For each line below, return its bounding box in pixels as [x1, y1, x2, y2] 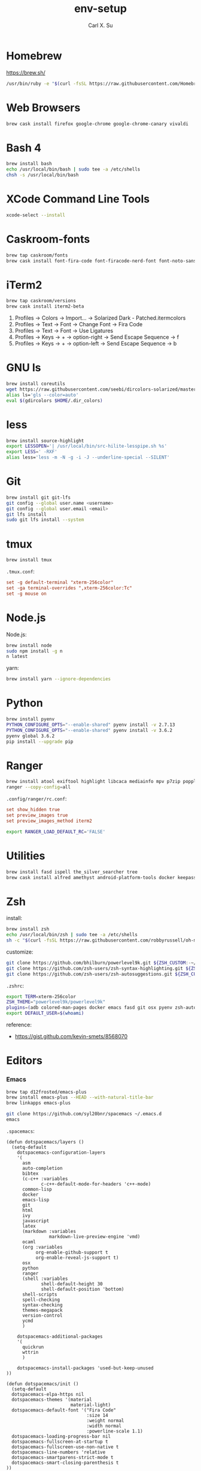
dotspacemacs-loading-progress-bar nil [11, 1433, 111, 1439]
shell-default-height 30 [41, 1281, 103, 1287]
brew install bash [6, 161, 52, 167]
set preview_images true [6, 812, 68, 818]
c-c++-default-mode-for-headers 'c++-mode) [41, 1181, 151, 1187]
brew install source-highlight [6, 437, 84, 443]
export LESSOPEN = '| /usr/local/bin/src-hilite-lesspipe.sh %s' [6, 443, 167, 449]
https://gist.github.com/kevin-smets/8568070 [14, 1033, 128, 1040]
